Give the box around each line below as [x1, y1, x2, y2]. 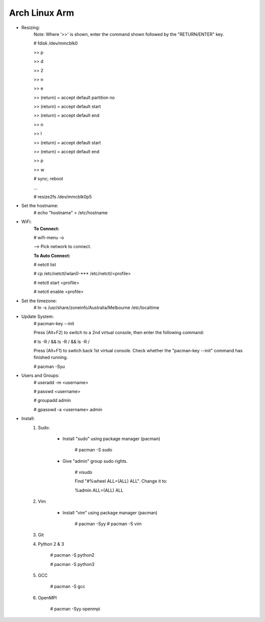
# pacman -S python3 [50, 561, 95, 567]
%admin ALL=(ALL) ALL [75, 487, 124, 493]
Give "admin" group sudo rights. [62, 458, 128, 464]
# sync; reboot [33, 176, 63, 182]
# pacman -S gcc [50, 584, 85, 590]
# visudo [75, 469, 93, 475]
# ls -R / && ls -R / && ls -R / [33, 339, 90, 344]
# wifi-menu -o [33, 234, 64, 240]
